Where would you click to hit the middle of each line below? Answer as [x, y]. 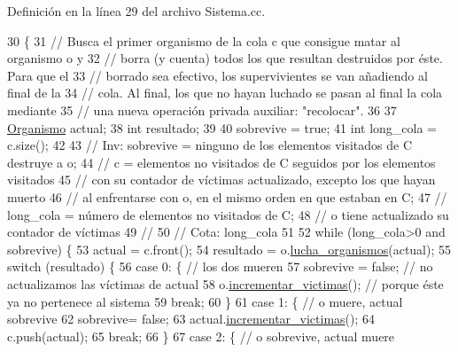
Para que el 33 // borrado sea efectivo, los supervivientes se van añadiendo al [217, 75]
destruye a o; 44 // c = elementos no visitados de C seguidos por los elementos [221, 162]
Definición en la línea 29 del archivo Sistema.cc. [136, 11]
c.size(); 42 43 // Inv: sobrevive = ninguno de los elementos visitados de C [210, 145]
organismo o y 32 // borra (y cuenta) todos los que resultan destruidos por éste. [225, 58]
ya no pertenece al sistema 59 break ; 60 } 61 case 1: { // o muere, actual [205, 301]
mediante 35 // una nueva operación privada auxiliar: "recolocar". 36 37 [202, 110]
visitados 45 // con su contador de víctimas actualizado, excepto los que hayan [221, 180]
